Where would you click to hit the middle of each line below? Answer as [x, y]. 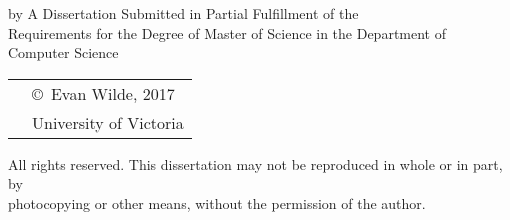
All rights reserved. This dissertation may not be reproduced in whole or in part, [255, 163]
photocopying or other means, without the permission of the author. [217, 202]
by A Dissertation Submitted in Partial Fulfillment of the [183, 13]
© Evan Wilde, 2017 [103, 93]
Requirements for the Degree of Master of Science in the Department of [227, 32]
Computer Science [63, 52]
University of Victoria [108, 122]
